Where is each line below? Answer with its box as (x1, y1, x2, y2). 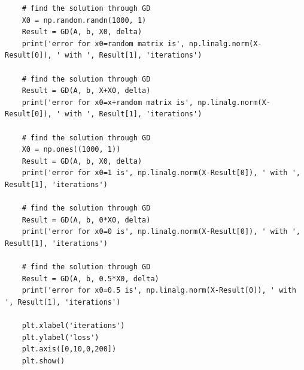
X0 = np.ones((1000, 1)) (22, 145, 121, 154)
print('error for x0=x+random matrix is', (22, 98, 193, 107)
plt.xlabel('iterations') (22, 321, 125, 330)
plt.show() (22, 356, 65, 365)
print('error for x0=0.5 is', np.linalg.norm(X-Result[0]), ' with (22, 286, 296, 295)
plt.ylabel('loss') (22, 333, 99, 342)
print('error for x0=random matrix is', (22, 39, 185, 48)
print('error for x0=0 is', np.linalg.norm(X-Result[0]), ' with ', (22, 227, 300, 236)
